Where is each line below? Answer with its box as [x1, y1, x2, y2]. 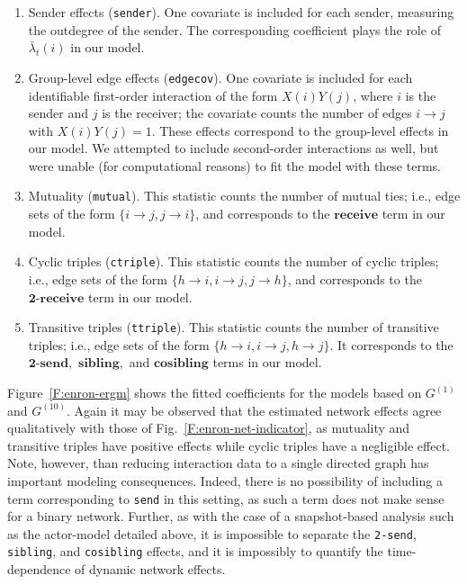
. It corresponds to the [329, 335, 454, 354]
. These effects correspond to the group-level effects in [151, 121, 449, 139]
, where [353, 85, 393, 104]
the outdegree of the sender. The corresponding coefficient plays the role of [28, 20, 441, 39]
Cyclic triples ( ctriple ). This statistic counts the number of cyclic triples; [28, 252, 439, 271]
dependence [7, 560, 71, 579]
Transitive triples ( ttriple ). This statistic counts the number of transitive [28, 318, 439, 337]
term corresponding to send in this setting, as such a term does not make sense [7, 489, 445, 508]
